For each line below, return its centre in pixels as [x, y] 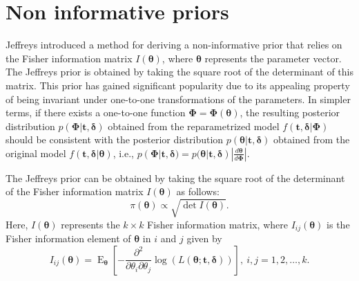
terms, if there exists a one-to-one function [96, 112]
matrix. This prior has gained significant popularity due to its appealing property [178, 85]
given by [204, 238]
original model [36, 153]
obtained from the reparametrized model [194, 126]
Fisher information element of [68, 238]
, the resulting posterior [290, 112]
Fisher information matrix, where [217, 224]
